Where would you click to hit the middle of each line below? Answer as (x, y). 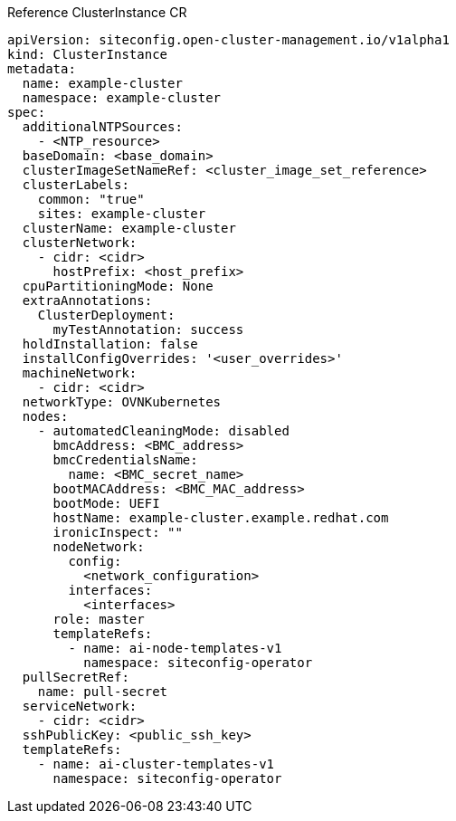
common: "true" (91, 199)
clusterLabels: (76, 185)
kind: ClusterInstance (88, 54)
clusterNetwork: (80, 243)
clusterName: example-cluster (129, 228)
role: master (99, 619)
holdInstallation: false (110, 344)
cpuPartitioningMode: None (118, 286)
